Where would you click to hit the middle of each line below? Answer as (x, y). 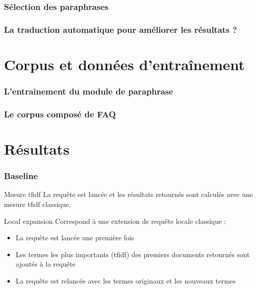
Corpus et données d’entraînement (125, 64)
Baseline (21, 176)
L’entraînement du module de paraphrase (89, 91)
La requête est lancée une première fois (75, 238)
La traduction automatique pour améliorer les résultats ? (121, 29)
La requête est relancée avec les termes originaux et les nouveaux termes (126, 280)
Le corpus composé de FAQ (60, 114)
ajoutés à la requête (46, 264)
